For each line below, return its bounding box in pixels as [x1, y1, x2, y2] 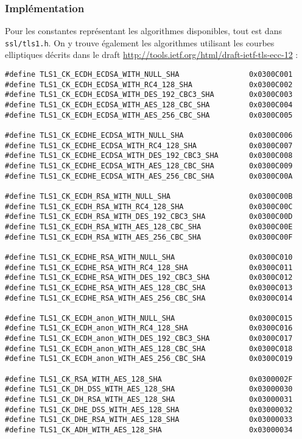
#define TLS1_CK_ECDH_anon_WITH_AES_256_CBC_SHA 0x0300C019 [5, 354, 293, 363]
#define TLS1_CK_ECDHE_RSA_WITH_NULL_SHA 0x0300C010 [5, 252, 293, 262]
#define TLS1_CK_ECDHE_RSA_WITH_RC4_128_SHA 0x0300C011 [5, 263, 293, 272]
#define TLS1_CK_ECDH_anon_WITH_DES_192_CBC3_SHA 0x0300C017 [5, 334, 293, 343]
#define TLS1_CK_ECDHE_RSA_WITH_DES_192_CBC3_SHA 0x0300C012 [5, 273, 293, 282]
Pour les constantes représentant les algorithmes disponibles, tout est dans [5, 24, 282, 37]
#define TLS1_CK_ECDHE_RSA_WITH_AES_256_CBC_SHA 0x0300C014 [5, 293, 293, 302]
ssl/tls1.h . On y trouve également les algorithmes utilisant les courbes [5, 36, 275, 49]
